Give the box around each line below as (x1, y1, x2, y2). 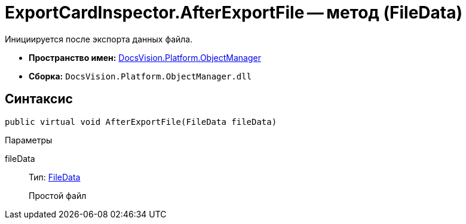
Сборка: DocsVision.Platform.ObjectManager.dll (29, 70, 252, 81)
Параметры (5, 134, 53, 145)
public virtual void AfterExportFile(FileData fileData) (5, 116, 277, 127)
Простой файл (29, 190, 87, 201)
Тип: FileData (29, 171, 81, 182)
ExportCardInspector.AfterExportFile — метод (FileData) (5, 2, 463, 23)
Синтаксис (5, 91, 73, 107)
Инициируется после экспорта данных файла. (5, 33, 193, 44)
